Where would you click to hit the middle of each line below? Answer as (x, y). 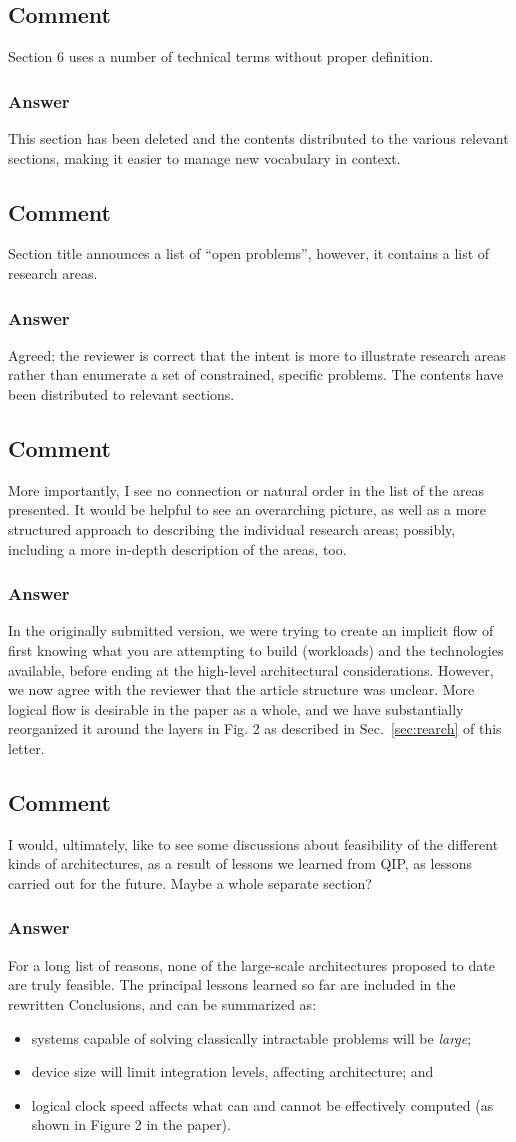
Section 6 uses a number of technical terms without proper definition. (221, 56)
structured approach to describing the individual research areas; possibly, (232, 528)
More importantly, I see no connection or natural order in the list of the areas (246, 489)
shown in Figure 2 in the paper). (131, 1124)
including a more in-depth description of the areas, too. (177, 548)
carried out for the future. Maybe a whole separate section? (190, 882)
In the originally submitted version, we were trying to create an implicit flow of (251, 630)
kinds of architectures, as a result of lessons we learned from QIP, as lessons (240, 863)
